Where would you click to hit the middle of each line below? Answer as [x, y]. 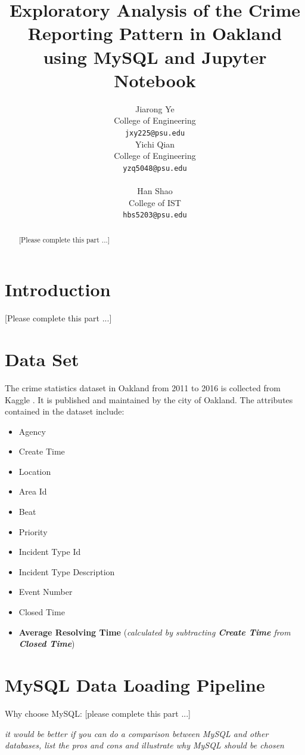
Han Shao [155, 190]
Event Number [46, 592]
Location [35, 471]
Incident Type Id [50, 552]
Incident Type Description [67, 571]
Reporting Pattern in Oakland [155, 33]
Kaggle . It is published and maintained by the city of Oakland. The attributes [149, 399]
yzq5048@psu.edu [155, 168]
